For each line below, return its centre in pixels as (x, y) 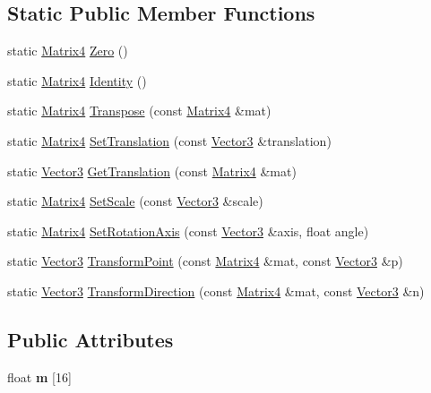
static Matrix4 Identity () (77, 80)
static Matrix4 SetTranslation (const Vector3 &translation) (169, 140)
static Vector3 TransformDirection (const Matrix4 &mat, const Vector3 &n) (216, 290)
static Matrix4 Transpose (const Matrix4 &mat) (139, 111)
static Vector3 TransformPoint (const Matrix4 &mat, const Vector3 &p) (205, 261)
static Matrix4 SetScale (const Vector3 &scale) (135, 201)
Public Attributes (91, 339)
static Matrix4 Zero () (68, 51)
